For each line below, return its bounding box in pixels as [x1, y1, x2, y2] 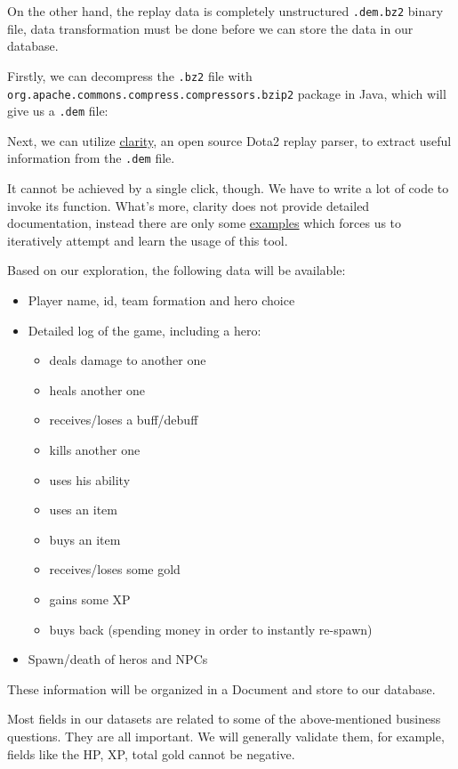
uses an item [49, 500, 117, 519]
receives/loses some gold [49, 560, 181, 579]
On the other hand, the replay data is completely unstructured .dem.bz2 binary [7, 2, 444, 20]
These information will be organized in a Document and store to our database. [7, 679, 436, 698]
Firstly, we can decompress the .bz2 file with [7, 66, 253, 85]
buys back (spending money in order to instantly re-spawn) [49, 619, 373, 638]
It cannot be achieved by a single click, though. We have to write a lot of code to [7, 179, 449, 198]
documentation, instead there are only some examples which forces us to [7, 214, 402, 232]
